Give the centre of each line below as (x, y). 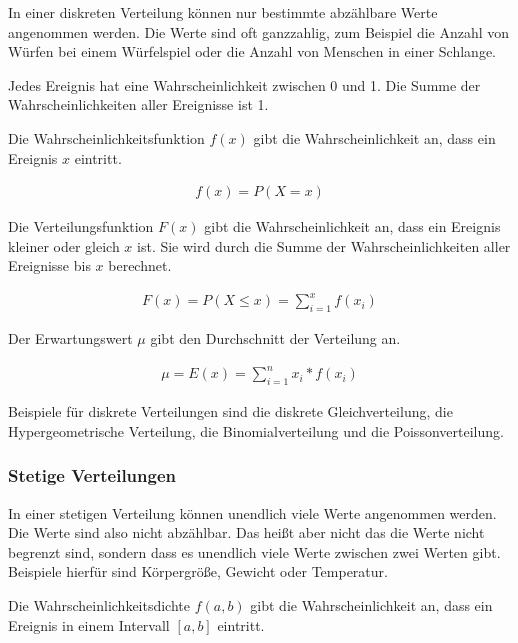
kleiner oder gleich (64, 245)
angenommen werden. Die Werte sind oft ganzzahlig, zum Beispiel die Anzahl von (259, 31)
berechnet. (140, 265)
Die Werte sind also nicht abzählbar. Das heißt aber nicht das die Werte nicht (246, 532)
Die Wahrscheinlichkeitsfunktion (106, 137)
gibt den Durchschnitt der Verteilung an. (275, 338)
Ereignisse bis (49, 265)
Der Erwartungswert (70, 338)
